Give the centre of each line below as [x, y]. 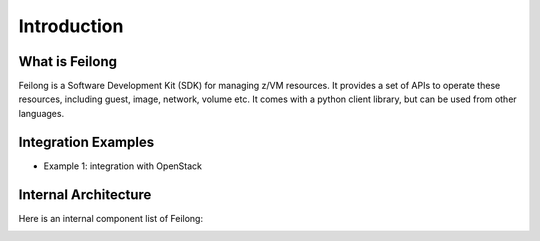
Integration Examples [86, 141]
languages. [41, 113]
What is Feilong [67, 61]
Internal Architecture [85, 194]
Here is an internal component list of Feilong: [111, 218]
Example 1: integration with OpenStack [122, 166]
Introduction [71, 26]
